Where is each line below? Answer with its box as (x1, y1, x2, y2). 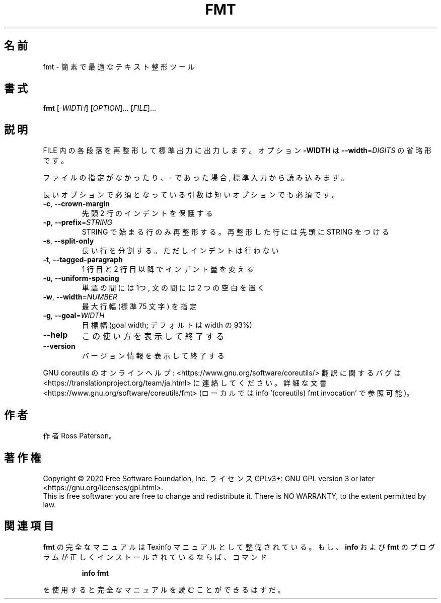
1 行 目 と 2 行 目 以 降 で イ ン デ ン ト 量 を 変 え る (82, 265, 254, 274)
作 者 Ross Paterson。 (43, 431, 116, 440)
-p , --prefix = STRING (43, 218, 112, 227)
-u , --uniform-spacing (43, 274, 119, 283)
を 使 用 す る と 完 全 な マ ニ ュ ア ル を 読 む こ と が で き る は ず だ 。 (43, 585, 285, 594)
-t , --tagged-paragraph (43, 255, 123, 264)
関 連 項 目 (4, 519, 54, 533)
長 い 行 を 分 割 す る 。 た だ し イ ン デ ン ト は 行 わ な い (82, 246, 279, 255)
